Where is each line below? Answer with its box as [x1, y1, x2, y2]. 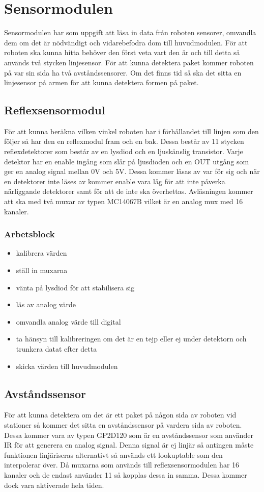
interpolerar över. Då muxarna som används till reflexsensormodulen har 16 [4, 459, 240, 470]
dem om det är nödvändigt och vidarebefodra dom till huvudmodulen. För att [4, 37, 248, 47]
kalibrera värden [16, 248, 67, 258]
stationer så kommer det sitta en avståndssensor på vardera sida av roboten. [4, 420, 242, 430]
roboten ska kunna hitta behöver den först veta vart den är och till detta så [4, 47, 240, 58]
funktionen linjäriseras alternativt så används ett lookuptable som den [4, 449, 223, 460]
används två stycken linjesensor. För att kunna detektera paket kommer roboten [4, 57, 254, 67]
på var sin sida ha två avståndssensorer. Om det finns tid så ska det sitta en [4, 67, 242, 78]
